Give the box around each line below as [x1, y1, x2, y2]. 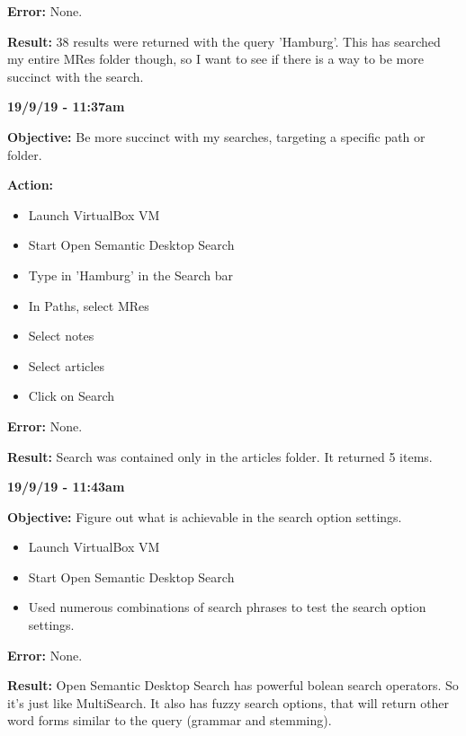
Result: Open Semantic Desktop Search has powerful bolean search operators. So [7, 676, 459, 695]
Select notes [28, 326, 94, 345]
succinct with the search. [7, 67, 144, 85]
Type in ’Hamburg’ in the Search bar [28, 265, 234, 284]
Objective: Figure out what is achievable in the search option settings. [7, 507, 402, 526]
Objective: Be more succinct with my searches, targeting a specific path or [7, 127, 426, 146]
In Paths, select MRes [28, 296, 149, 315]
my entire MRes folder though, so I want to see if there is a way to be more [7, 49, 424, 68]
